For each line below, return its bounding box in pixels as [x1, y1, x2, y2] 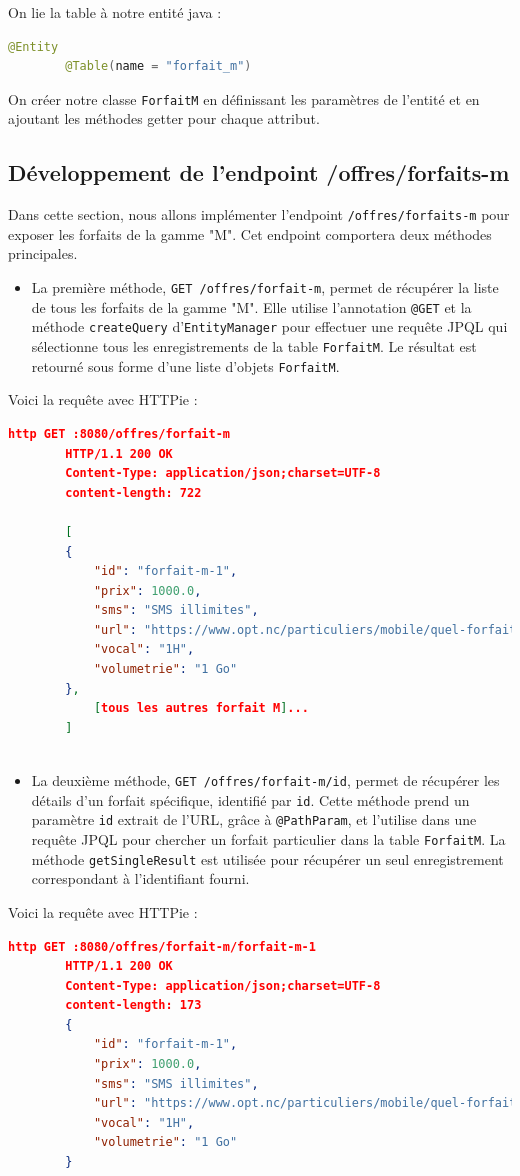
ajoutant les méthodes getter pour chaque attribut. [8, 108, 320, 129]
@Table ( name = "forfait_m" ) [65, 59, 252, 74]
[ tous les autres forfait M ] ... [93, 701, 309, 716]
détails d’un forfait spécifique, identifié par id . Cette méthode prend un [31, 789, 470, 810]
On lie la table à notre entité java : [8, 2, 222, 22]
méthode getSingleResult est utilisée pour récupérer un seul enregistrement [31, 848, 504, 869]
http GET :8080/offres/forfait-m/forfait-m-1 [8, 939, 316, 954]
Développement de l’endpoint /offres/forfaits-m [8, 157, 510, 188]
